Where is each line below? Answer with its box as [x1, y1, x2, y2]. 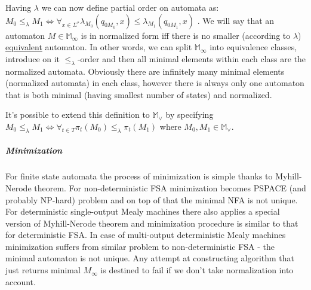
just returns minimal [5, 264, 81, 276]
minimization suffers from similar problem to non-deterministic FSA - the [5, 240, 275, 252]
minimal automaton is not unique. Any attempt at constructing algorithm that [5, 252, 295, 264]
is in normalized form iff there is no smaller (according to [81, 29, 291, 41]
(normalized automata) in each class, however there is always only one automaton [5, 77, 304, 89]
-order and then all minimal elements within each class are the [77, 52, 306, 65]
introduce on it [5, 52, 60, 65]
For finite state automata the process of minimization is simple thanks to [5, 170, 273, 182]
